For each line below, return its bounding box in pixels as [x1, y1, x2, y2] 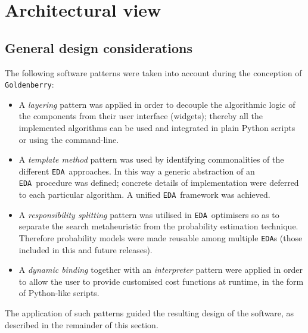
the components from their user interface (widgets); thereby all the [18, 110, 263, 122]
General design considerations [5, 38, 192, 57]
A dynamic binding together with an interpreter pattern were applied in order [18, 263, 303, 276]
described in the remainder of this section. [5, 318, 158, 331]
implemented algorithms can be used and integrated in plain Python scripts [18, 122, 295, 134]
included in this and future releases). [18, 243, 153, 256]
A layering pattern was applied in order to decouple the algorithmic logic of [18, 98, 295, 110]
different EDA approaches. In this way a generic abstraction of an [18, 164, 255, 177]
